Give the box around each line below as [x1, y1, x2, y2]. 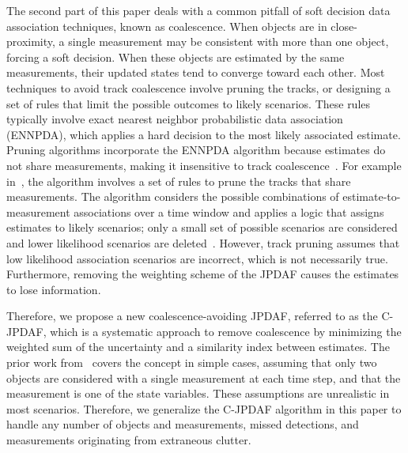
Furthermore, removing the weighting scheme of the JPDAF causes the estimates [6, 266, 399, 282]
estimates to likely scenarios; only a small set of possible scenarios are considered [6, 219, 398, 236]
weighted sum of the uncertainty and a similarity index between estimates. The [6, 338, 390, 355]
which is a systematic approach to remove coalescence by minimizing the [50, 323, 402, 339]
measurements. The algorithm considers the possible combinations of [6, 188, 339, 205]
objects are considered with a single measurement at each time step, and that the [6, 369, 401, 386]
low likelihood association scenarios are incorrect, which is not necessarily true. [6, 250, 388, 266]
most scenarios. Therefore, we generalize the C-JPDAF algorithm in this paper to [6, 400, 402, 417]
